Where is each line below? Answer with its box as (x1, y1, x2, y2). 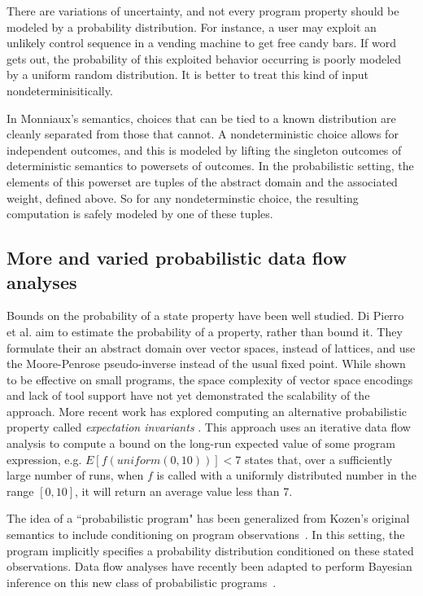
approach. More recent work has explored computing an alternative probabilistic (7, 402, 408, 419)
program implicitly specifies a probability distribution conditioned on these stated (7, 541, 414, 559)
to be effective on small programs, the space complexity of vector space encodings (7, 370, 413, 388)
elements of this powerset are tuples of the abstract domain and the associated (7, 173, 398, 190)
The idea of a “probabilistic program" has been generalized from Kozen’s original (7, 510, 410, 527)
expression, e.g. (7, 450, 82, 467)
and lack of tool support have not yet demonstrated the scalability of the (7, 387, 370, 404)
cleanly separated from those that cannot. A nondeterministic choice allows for (7, 125, 399, 142)
